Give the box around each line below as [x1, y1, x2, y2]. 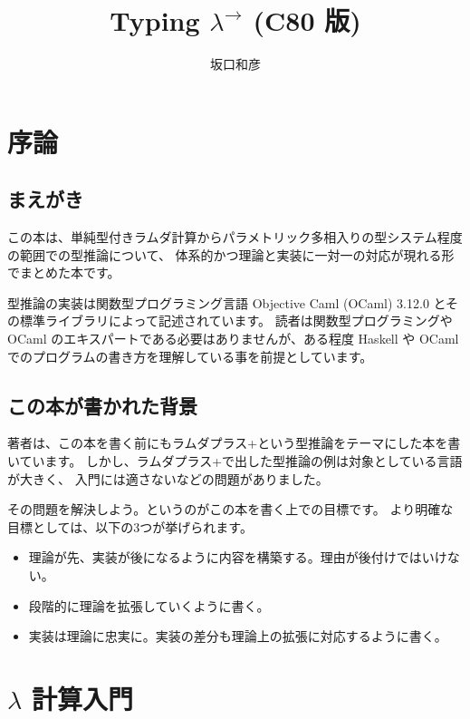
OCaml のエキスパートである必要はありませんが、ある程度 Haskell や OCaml [7, 329, 459, 348]
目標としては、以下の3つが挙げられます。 [7, 517, 253, 536]
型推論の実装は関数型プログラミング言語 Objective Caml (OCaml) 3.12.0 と [7, 293, 446, 312]
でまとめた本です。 [7, 263, 120, 282]
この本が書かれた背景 [7, 391, 197, 419]
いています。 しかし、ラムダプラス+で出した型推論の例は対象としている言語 [7, 452, 463, 471]
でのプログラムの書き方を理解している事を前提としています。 [7, 346, 373, 365]
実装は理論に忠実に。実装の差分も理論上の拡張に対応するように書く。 [28, 627, 447, 646]
